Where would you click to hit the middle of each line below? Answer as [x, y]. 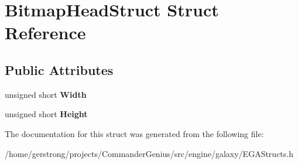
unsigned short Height [46, 114]
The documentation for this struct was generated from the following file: [134, 133]
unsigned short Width [46, 94]
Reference [45, 33]
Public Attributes [59, 69]
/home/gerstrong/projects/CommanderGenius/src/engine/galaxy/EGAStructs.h [149, 153]
